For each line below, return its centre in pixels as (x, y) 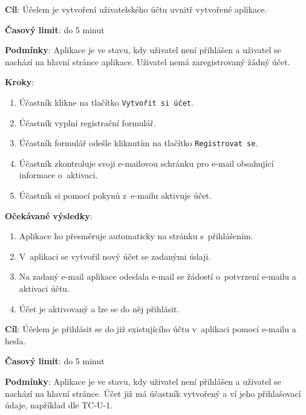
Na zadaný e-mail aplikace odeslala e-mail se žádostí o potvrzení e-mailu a (158, 276)
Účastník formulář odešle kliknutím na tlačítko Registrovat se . (138, 143)
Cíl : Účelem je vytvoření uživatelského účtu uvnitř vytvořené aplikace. (136, 9)
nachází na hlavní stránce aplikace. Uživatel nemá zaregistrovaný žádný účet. (148, 61)
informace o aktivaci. (58, 175)
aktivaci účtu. (44, 288)
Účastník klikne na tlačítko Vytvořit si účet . (106, 102)
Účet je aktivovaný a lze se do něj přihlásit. (99, 308)
